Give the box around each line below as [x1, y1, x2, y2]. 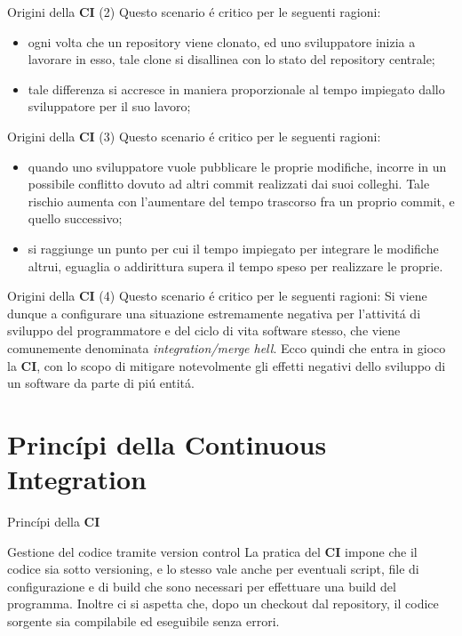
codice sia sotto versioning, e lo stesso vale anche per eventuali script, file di [7, 560, 419, 578]
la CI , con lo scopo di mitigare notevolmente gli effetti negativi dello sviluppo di [7, 356, 446, 374]
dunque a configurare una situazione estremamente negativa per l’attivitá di [7, 303, 421, 322]
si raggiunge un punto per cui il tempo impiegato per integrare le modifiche [28, 238, 439, 257]
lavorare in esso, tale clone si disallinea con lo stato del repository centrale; [28, 50, 435, 68]
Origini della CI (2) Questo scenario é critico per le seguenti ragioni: [7, 3, 381, 20]
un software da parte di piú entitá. [7, 374, 195, 392]
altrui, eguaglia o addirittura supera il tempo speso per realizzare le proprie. [28, 256, 443, 275]
